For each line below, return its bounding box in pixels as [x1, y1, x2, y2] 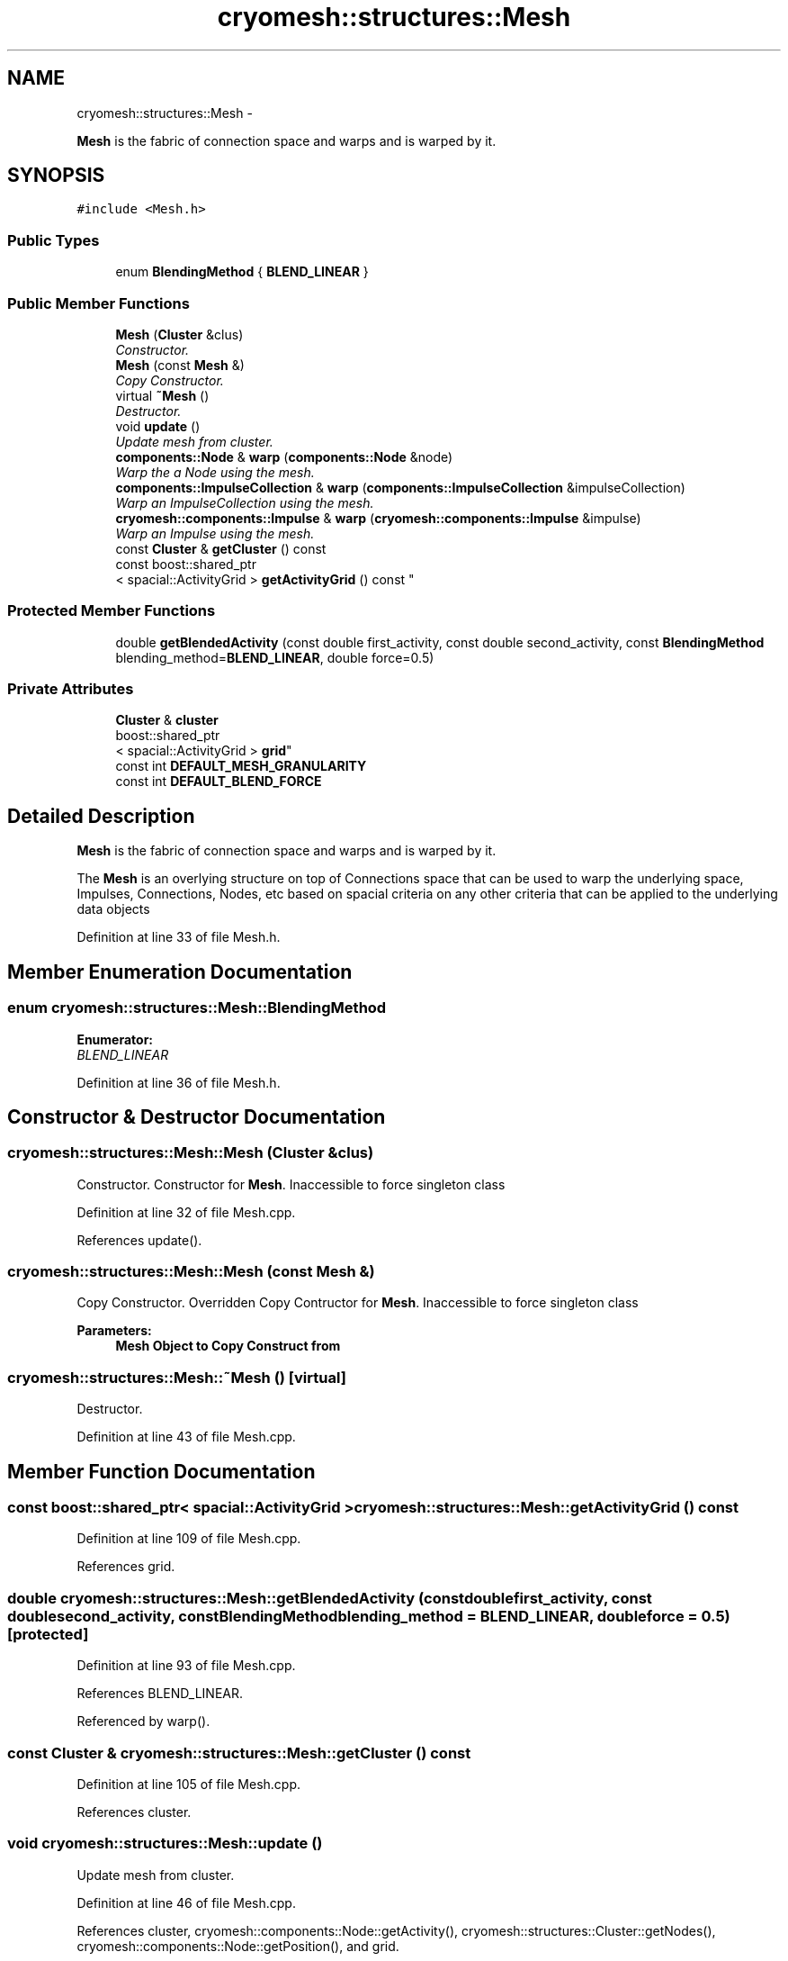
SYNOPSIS [7, 164, 105, 187]
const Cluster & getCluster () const [115, 540, 327, 556]
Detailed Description [7, 804, 195, 827]
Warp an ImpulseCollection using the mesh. [115, 494, 374, 511]
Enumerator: [76, 1031, 154, 1047]
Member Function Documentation [7, 1459, 316, 1483]
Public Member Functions [7, 294, 190, 312]
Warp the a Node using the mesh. [115, 464, 315, 480]
